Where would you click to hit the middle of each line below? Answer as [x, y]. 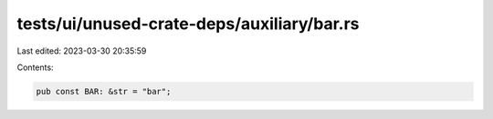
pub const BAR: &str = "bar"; [104, 91]
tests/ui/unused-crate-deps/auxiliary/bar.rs [188, 24]
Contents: [35, 67]
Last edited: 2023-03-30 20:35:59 [82, 51]
